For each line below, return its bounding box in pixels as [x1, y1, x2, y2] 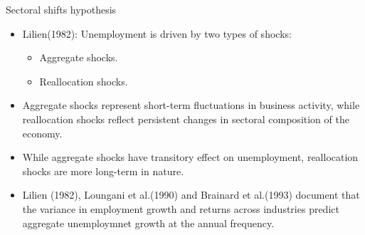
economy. [22, 125, 63, 140]
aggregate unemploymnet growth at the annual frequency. [22, 215, 275, 230]
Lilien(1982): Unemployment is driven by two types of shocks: [22, 26, 292, 41]
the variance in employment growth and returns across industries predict [22, 201, 339, 216]
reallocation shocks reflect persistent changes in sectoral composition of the [22, 111, 349, 126]
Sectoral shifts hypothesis [6, 2, 117, 16]
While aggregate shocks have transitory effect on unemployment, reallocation [22, 150, 359, 164]
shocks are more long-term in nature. [22, 163, 184, 178]
